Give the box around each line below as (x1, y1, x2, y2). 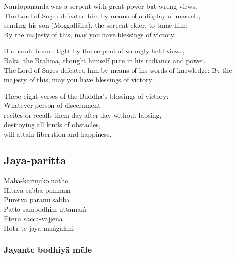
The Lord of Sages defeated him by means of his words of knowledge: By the (4, 65, 232, 75)
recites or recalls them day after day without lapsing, (4, 109, 162, 120)
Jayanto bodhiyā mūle (4, 243, 92, 256)
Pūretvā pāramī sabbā (4, 194, 70, 205)
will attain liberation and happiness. (4, 129, 112, 139)
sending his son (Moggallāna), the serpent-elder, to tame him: (4, 20, 187, 30)
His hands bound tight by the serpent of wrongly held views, (4, 46, 185, 56)
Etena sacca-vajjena (4, 213, 63, 224)
